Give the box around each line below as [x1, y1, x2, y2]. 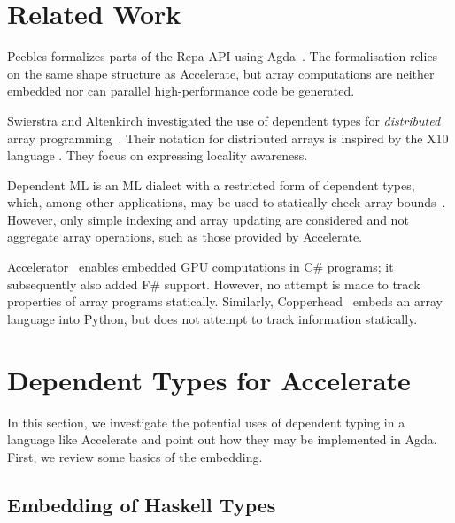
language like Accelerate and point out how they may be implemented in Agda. [7, 430, 437, 449]
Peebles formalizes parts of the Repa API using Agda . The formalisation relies [7, 47, 438, 65]
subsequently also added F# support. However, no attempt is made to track [7, 274, 420, 293]
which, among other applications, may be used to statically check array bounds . [7, 193, 446, 212]
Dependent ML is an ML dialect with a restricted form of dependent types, [7, 175, 415, 194]
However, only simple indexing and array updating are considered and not [7, 210, 409, 228]
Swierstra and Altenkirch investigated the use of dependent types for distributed [7, 111, 441, 129]
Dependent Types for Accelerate [7, 361, 411, 397]
